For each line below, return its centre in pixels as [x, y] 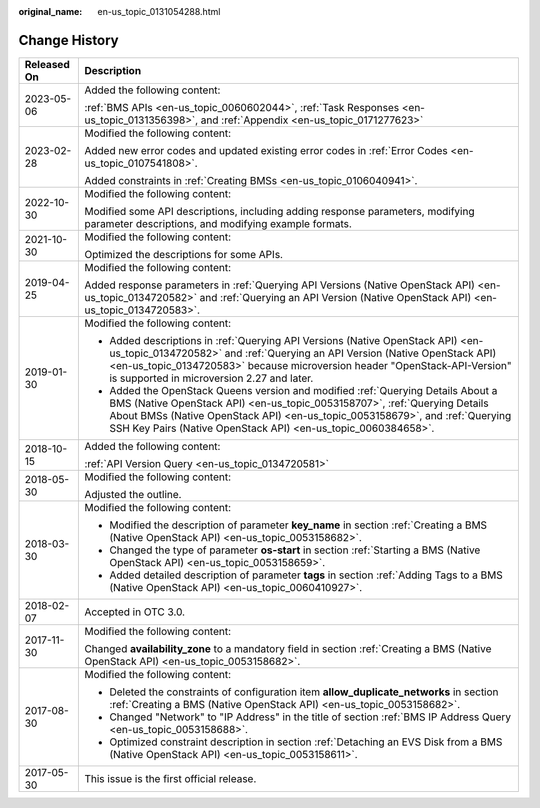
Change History [68, 40]
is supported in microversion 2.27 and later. [211, 378]
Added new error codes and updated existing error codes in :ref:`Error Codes [266, 150]
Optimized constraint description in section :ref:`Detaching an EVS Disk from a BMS [306, 742]
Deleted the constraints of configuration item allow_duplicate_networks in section [304, 692]
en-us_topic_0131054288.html [159, 11]
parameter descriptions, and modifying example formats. [218, 223]
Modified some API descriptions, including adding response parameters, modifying [279, 211]
